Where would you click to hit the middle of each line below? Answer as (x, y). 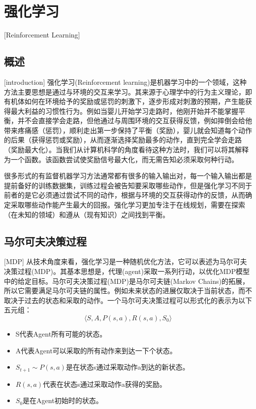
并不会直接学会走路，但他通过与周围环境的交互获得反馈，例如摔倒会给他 (135, 120)
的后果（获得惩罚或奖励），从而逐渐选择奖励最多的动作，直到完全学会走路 (123, 140)
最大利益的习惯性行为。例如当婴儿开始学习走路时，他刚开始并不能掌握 (124, 111)
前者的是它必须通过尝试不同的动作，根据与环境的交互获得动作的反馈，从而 (125, 195)
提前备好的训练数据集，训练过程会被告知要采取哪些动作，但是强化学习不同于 (128, 185)
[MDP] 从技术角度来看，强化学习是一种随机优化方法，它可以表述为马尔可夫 (126, 261)
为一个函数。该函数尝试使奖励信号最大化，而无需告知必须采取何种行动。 (121, 159)
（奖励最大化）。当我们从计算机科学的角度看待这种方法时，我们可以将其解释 (126, 150)
